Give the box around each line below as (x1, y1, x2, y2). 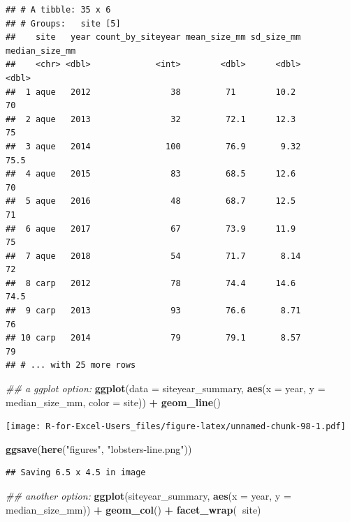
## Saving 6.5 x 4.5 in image (6, 468, 146, 478)
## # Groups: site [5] (6, 18, 121, 29)
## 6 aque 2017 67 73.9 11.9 (6, 223, 296, 234)
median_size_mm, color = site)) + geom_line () (6, 394, 221, 409)
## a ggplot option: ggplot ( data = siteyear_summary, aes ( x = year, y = (6, 381, 326, 396)
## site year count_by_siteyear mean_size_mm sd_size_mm (6, 32, 301, 43)
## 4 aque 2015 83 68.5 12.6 (6, 169, 296, 179)
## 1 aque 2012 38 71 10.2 (6, 87, 296, 97)
